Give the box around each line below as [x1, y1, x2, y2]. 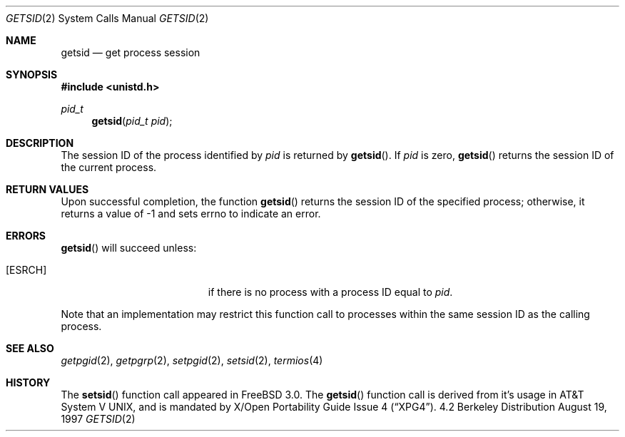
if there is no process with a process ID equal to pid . [208, 286, 453, 298]
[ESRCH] [6, 264, 47, 276]
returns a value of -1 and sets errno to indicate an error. [61, 207, 321, 220]
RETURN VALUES [6, 183, 89, 195]
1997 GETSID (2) [61, 413, 136, 425]
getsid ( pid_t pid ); [91, 115, 173, 127]
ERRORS [6, 230, 46, 242]
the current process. [61, 161, 157, 173]
